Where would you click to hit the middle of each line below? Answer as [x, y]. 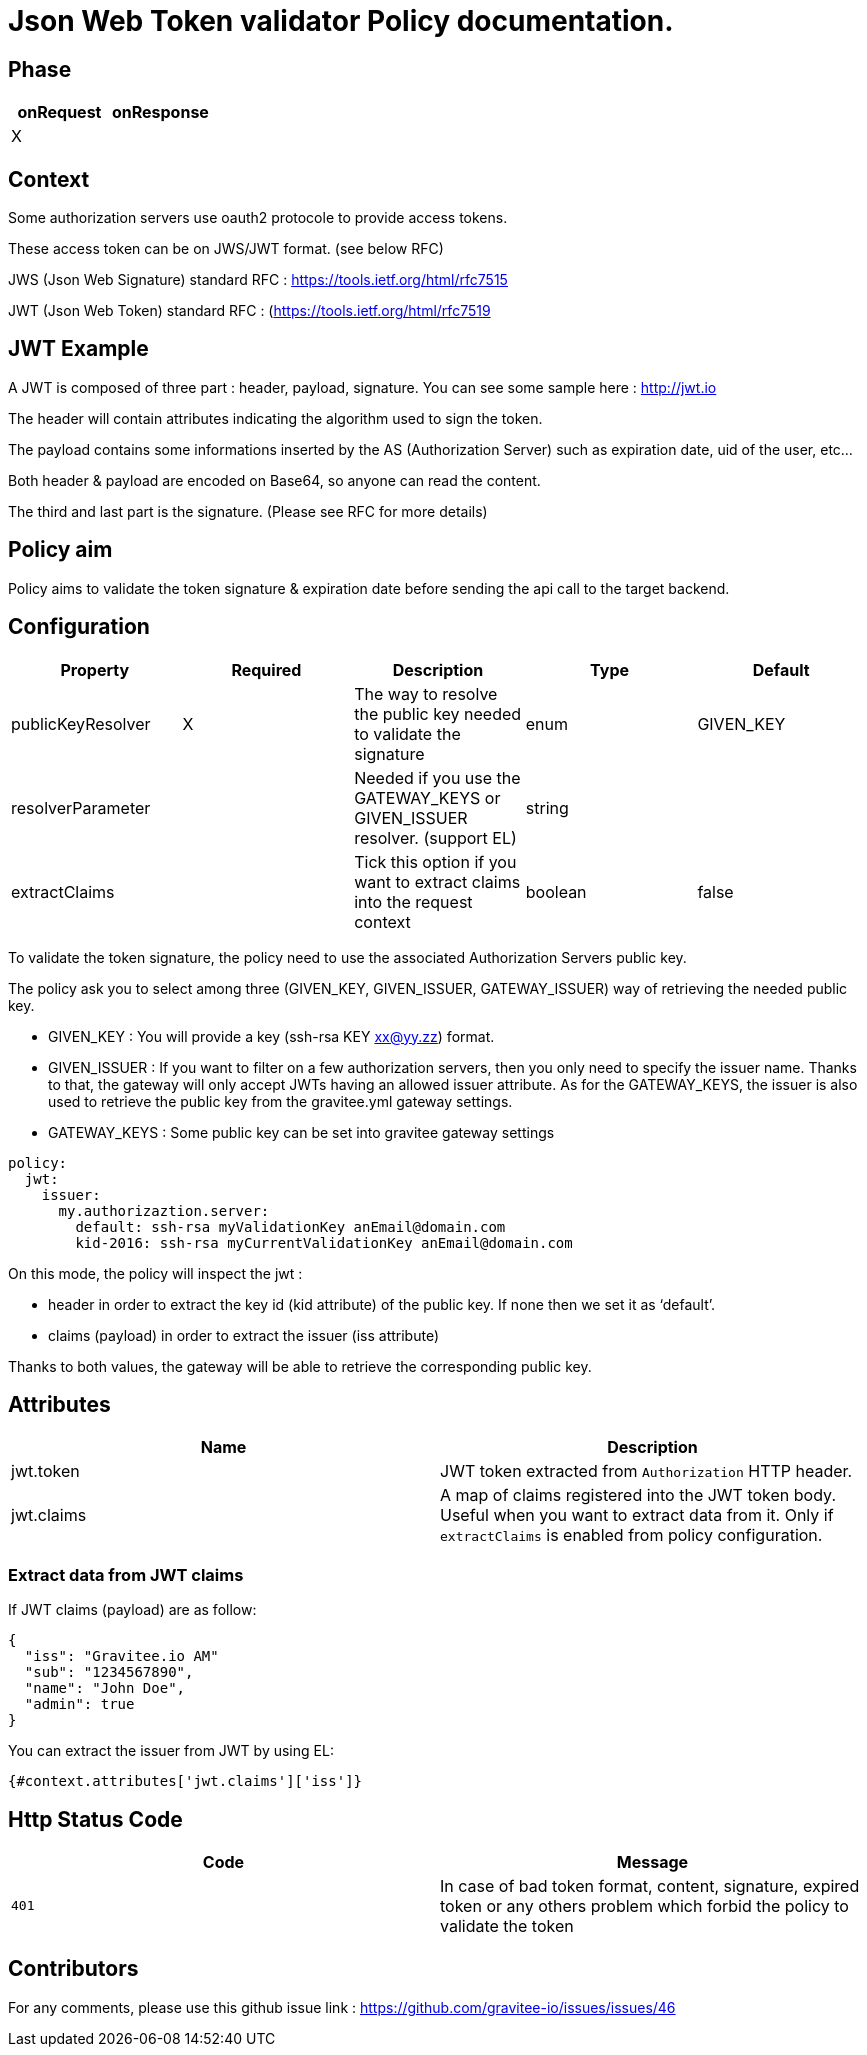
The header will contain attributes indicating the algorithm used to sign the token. [275, 418]
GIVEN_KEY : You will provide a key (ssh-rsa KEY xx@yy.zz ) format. [271, 1036]
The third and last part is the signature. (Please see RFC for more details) [248, 511]
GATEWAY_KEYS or [427, 797]
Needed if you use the [437, 777]
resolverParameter [81, 807]
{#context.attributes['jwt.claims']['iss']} [185, 1781]
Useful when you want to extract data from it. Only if [637, 1515]
